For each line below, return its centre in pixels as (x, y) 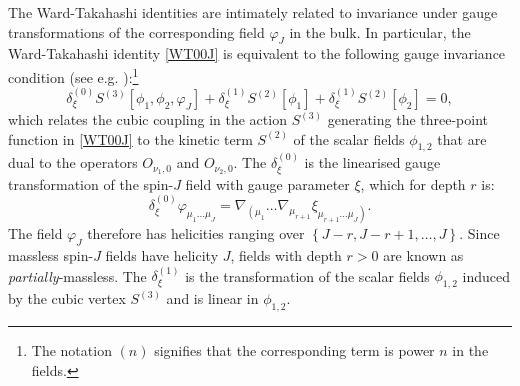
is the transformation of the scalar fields (307, 275)
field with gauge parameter (267, 183)
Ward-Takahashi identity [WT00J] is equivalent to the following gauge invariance (257, 53)
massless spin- (51, 255)
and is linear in (212, 298)
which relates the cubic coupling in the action (147, 119)
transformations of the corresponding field (136, 31)
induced (486, 275)
